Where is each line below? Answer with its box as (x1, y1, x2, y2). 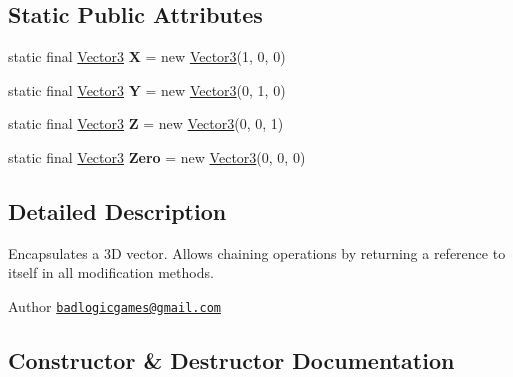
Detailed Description (8, 195, 227, 226)
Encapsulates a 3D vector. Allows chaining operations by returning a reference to (8, 242, 506, 263)
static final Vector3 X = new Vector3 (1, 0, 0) (8, 46, 286, 67)
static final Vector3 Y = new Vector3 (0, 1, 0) (8, 79, 286, 100)
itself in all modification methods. (8, 262, 214, 283)
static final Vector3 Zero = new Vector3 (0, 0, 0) (8, 146, 306, 167)
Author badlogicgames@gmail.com (8, 295, 221, 316)
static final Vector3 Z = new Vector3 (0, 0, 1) (8, 113, 284, 134)
